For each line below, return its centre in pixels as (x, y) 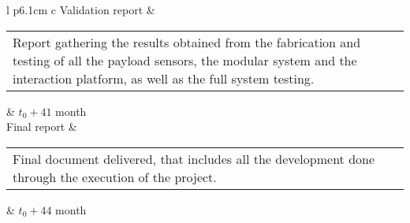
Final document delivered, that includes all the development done (194, 158)
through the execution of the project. (115, 177)
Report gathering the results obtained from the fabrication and (187, 42)
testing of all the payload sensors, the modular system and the (185, 60)
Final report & (42, 126)
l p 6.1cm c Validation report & (81, 9)
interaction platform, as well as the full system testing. (164, 78)
